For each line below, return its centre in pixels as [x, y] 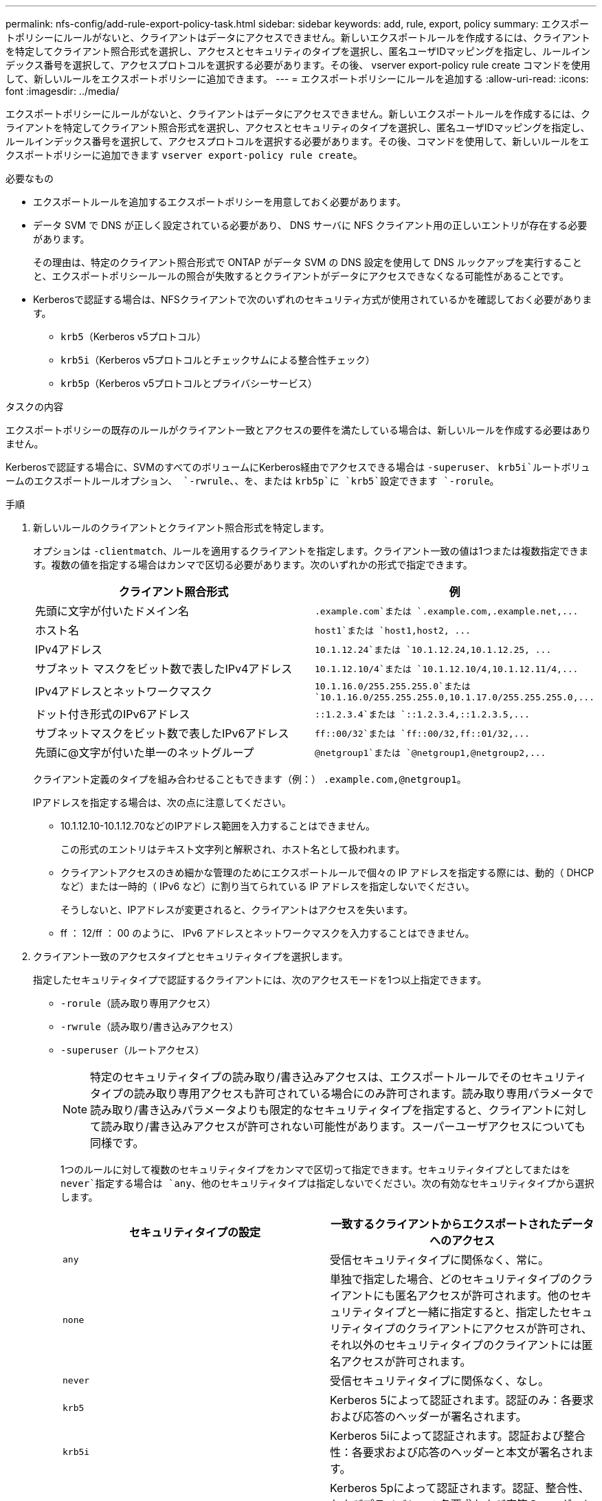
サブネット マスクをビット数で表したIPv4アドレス [164, 669]
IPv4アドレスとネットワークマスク [124, 691]
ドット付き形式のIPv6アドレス [113, 714]
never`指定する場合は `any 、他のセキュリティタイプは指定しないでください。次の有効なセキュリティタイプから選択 [327, 1183]
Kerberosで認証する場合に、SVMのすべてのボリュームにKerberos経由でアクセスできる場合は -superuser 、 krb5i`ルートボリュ [298, 467]
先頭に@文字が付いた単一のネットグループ [145, 753]
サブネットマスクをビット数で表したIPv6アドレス [162, 733]
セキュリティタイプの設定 [195, 1232]
